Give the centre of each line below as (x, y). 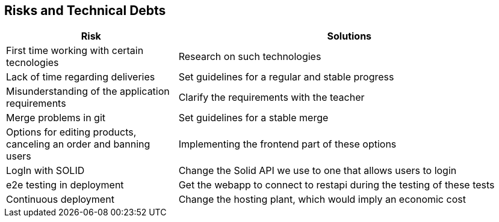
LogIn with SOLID (45, 171)
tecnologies (33, 63)
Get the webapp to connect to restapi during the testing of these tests (336, 185)
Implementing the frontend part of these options (287, 144)
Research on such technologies (250, 57)
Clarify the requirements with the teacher (271, 97)
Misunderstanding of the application (88, 91)
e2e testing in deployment (65, 185)
